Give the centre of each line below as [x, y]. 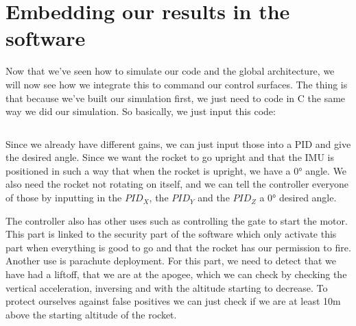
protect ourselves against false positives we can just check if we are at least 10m [173, 301]
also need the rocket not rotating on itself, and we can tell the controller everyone [177, 184]
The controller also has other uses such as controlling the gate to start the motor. [177, 220]
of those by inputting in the [64, 198]
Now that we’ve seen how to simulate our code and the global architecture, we [170, 71]
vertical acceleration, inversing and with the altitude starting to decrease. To [167, 287]
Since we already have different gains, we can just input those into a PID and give [178, 143]
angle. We [326, 170]
